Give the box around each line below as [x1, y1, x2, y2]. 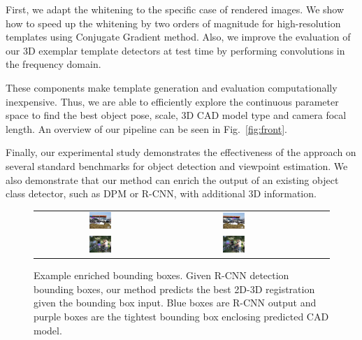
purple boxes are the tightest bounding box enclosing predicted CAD [34, 309, 329, 324]
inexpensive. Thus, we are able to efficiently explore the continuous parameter [6, 94, 339, 108]
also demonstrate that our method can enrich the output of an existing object [6, 172, 339, 187]
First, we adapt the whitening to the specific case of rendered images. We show [6, 2, 345, 16]
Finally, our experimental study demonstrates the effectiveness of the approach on [6, 145, 356, 160]
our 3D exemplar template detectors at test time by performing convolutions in [6, 43, 345, 57]
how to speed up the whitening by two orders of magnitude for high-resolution [6, 15, 341, 30]
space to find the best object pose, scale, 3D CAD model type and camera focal [6, 108, 347, 122]
